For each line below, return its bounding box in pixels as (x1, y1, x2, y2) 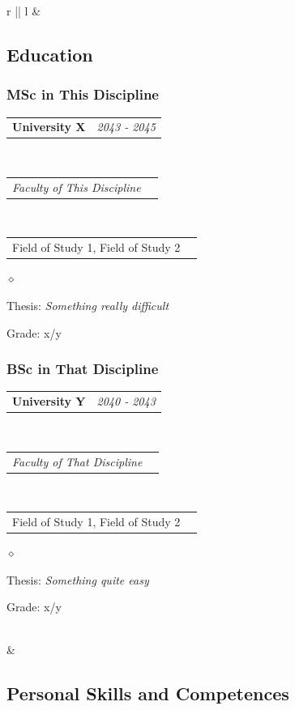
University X (12, 118, 86, 135)
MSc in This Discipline (6, 84, 159, 104)
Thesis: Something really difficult (6, 296, 169, 313)
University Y (12, 393, 86, 410)
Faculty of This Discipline (12, 178, 141, 195)
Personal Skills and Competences (6, 681, 289, 706)
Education (6, 41, 93, 66)
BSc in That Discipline (6, 359, 159, 379)
